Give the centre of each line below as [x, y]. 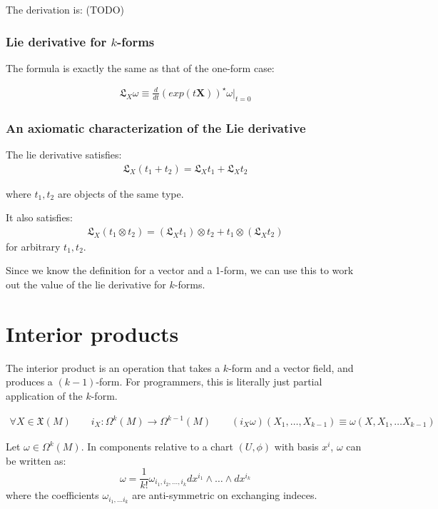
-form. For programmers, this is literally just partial [209, 382]
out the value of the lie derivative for [86, 284]
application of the [44, 395]
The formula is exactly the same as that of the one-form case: [140, 67]
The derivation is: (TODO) [65, 9]
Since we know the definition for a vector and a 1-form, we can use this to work [180, 270]
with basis [296, 447]
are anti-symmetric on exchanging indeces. [225, 495]
